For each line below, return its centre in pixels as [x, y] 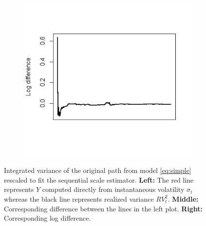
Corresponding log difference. [47, 218]
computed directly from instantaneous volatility [113, 189]
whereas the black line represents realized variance [79, 198]
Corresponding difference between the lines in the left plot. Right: [103, 208]
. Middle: [183, 198]
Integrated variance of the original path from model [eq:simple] [98, 170]
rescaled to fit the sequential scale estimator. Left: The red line [99, 179]
